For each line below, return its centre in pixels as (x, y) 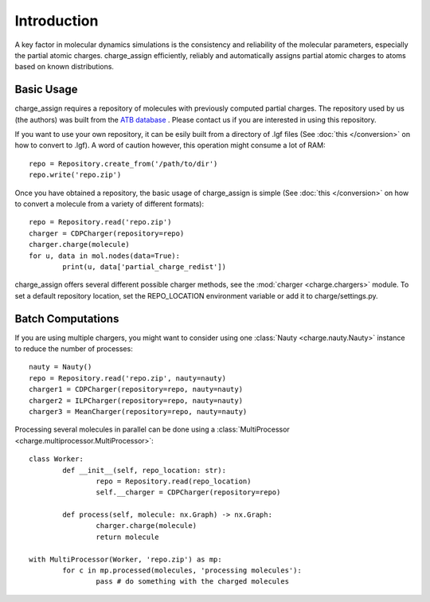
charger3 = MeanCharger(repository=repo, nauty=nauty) (138, 411)
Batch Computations (67, 319)
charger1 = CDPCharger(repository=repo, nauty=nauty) (136, 389)
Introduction (57, 21)
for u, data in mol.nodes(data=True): (105, 256)
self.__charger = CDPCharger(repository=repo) (188, 493)
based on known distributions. (64, 67)
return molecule (127, 537)
